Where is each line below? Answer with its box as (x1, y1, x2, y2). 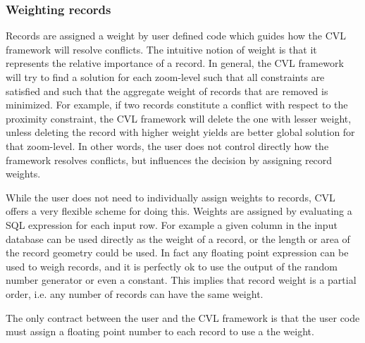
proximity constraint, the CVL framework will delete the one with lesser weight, (6, 111, 352, 125)
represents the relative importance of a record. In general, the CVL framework (6, 56, 344, 70)
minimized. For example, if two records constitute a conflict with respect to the (6, 97, 348, 112)
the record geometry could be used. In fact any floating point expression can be (6, 245, 349, 260)
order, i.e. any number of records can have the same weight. (6, 286, 264, 301)
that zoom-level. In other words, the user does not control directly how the (6, 138, 329, 153)
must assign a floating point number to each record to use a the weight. (6, 324, 314, 339)
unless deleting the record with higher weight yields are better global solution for (6, 125, 355, 139)
